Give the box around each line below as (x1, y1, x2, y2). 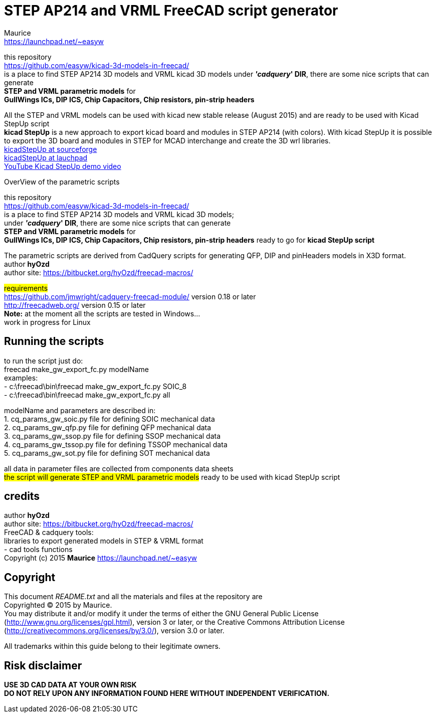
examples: (4, 373, 38, 382)
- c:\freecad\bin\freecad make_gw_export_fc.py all (4, 390, 170, 399)
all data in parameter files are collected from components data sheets (4, 464, 234, 473)
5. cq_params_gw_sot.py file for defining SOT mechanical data (4, 448, 210, 457)
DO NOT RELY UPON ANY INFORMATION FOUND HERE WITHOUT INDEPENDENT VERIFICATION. (4, 689, 330, 698)
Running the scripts (4, 335, 104, 348)
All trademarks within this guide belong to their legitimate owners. (4, 642, 221, 651)
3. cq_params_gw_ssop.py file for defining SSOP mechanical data (4, 431, 221, 440)
